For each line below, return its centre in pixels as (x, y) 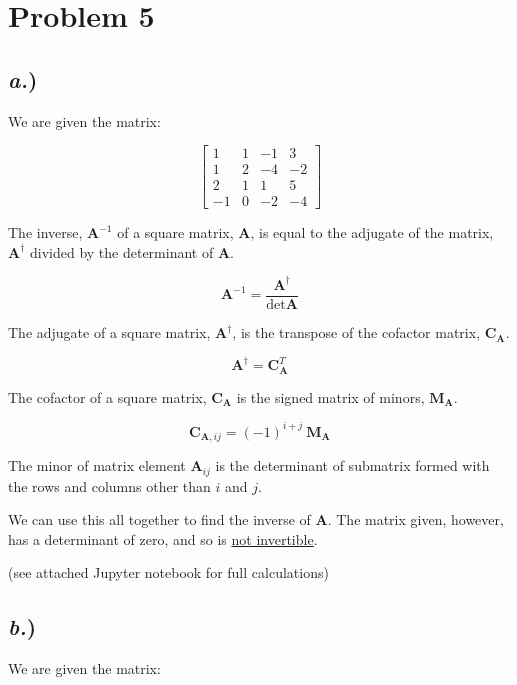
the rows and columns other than (109, 485)
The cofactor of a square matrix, (107, 396)
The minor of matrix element (97, 465)
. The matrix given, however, (415, 519)
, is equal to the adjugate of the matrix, (372, 232)
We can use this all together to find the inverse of (159, 519)
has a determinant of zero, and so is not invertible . (163, 538)
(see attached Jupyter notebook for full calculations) (168, 572)
